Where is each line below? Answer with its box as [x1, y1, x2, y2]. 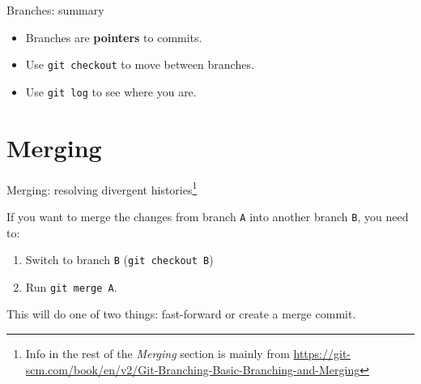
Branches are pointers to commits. [25, 28, 202, 45]
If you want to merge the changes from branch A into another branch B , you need [6, 207, 409, 224]
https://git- [293, 345, 351, 362]
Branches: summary [6, 2, 104, 18]
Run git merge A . [25, 278, 117, 295]
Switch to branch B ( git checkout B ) [25, 251, 214, 268]
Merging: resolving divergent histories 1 [6, 178, 198, 198]
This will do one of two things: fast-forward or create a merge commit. [6, 305, 356, 322]
